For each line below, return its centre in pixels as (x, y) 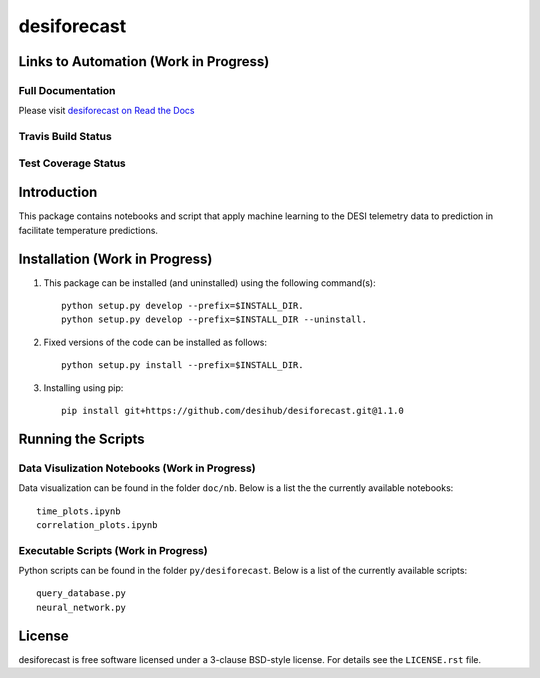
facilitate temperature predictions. (88, 230)
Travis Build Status (65, 137)
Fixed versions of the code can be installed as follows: (155, 342)
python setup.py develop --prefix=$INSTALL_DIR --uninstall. (214, 319)
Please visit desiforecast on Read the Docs (106, 111)
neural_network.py (81, 607)
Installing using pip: (83, 387)
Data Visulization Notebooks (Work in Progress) (137, 468)
